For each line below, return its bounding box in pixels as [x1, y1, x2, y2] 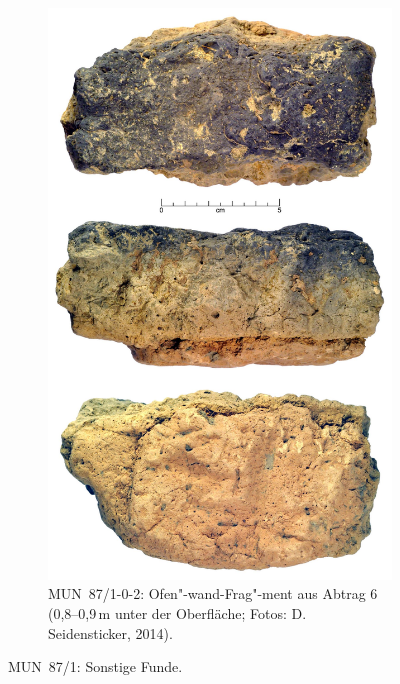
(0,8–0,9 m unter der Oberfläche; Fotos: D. [48, 603, 307, 624]
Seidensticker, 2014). [48, 622, 173, 643]
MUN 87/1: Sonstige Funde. [8, 656, 183, 677]
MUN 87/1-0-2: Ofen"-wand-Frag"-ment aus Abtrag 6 [48, 583, 378, 604]
